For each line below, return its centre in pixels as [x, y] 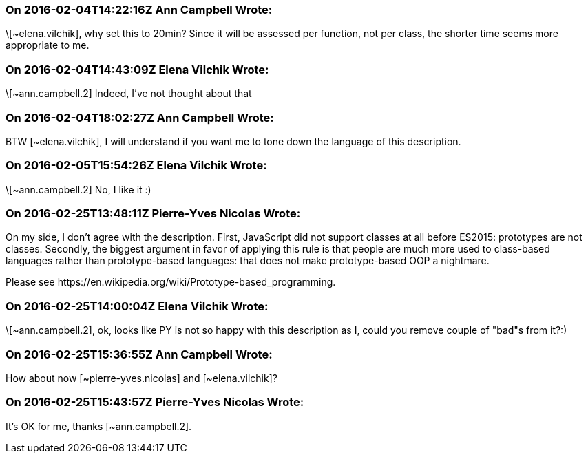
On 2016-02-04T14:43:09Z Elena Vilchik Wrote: [137, 69]
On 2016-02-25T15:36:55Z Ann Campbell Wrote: [139, 354]
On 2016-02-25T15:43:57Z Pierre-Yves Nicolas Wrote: [155, 402]
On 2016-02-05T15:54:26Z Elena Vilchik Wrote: [136, 166]
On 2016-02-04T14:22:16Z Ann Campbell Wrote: [139, 10]
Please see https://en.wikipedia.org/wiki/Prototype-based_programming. [171, 282]
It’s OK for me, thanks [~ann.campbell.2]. [99, 426]
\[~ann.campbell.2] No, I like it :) [78, 189]
